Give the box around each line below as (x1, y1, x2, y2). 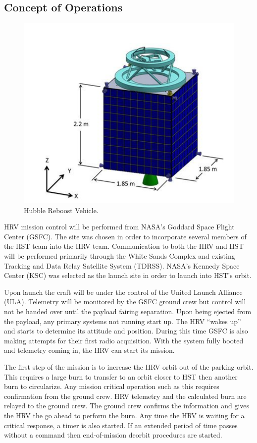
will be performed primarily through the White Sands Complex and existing (4, 251, 235, 261)
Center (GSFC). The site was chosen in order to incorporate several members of (4, 231, 247, 241)
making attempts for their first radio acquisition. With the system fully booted (4, 335, 244, 345)
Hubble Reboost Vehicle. (24, 205, 99, 215)
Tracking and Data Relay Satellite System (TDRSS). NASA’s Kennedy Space (4, 260, 240, 271)
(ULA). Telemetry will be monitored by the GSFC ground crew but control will (4, 296, 246, 307)
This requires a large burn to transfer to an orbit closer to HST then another (4, 371, 238, 382)
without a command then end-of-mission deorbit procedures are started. (4, 430, 222, 440)
